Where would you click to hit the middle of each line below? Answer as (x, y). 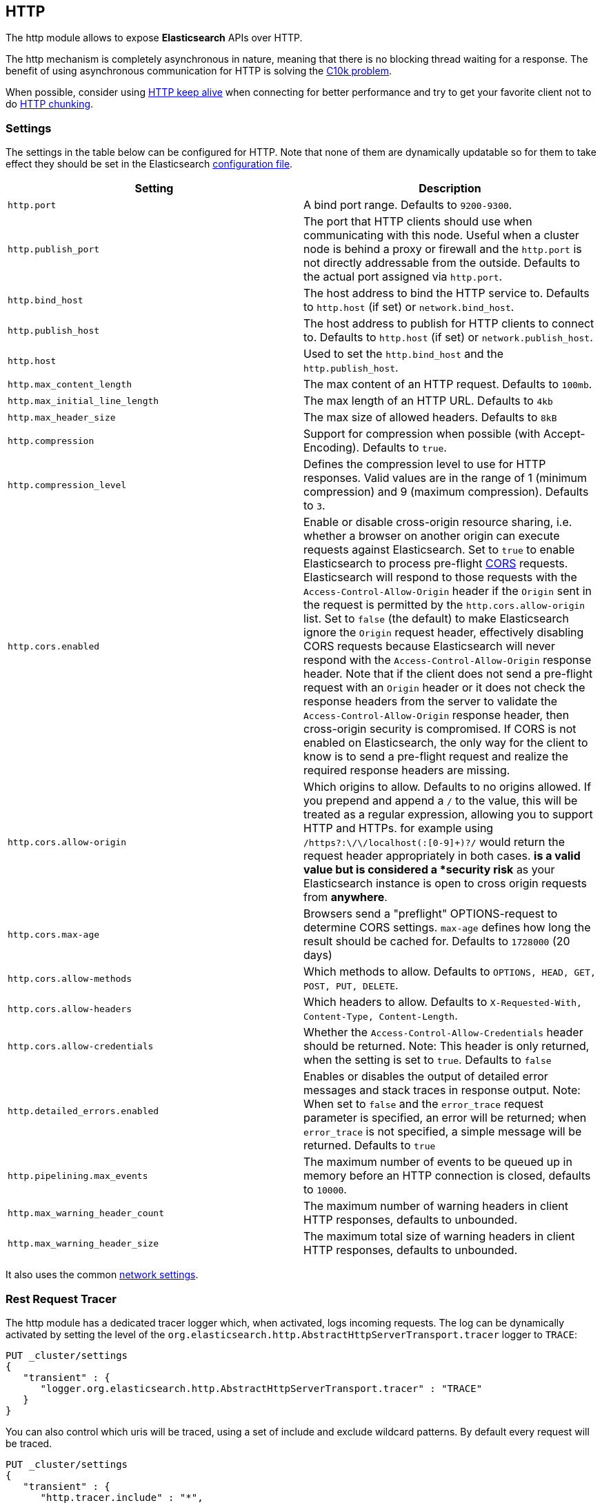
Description (450, 189)
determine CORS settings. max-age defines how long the (447, 928)
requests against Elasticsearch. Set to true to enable (439, 550)
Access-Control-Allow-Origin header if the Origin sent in (448, 591)
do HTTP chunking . (50, 104)
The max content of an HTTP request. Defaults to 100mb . (448, 384)
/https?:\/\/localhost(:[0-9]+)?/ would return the (434, 842)
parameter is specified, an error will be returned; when (445, 1118)
